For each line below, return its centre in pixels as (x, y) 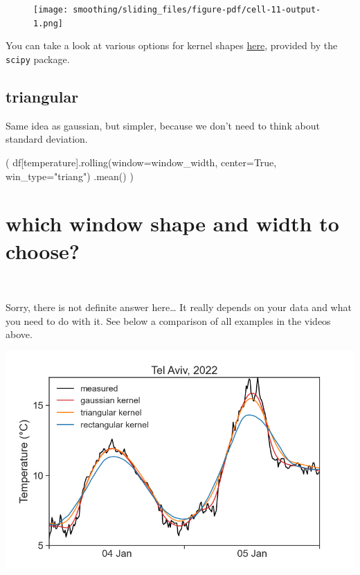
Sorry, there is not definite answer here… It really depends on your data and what (179, 307)
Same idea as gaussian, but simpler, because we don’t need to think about (163, 125)
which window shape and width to (172, 223)
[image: (51, 10)
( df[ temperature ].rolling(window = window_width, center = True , (141, 162)
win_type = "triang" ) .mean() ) (70, 176)
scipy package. (38, 59)
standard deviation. (47, 139)
